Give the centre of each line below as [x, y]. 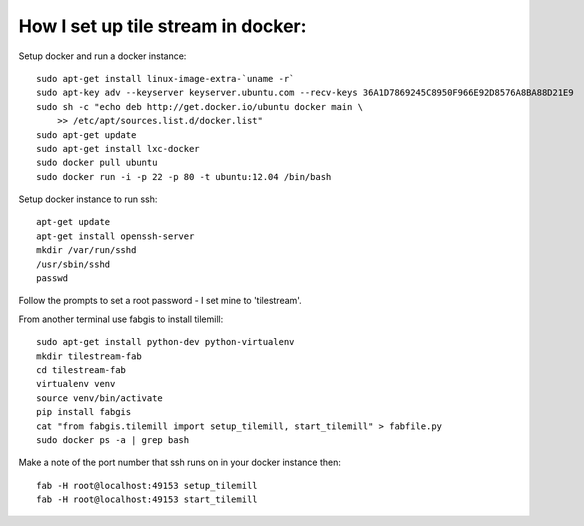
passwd [52, 278]
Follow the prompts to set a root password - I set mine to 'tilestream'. [160, 301]
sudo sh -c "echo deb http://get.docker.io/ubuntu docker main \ [200, 106]
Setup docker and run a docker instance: [102, 56]
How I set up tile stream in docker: [162, 26]
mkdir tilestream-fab [89, 356]
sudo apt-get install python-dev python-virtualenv [165, 342]
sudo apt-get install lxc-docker [118, 148]
